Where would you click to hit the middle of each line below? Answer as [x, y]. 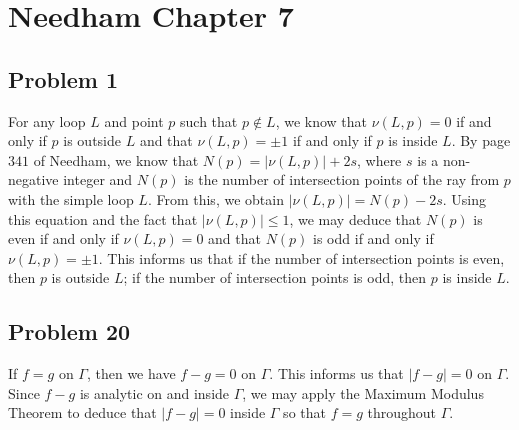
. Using [464, 198]
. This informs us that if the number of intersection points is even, [301, 257]
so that [304, 412]
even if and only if [63, 238]
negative [33, 179]
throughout [402, 412]
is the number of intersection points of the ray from [342, 179]
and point [134, 120]
